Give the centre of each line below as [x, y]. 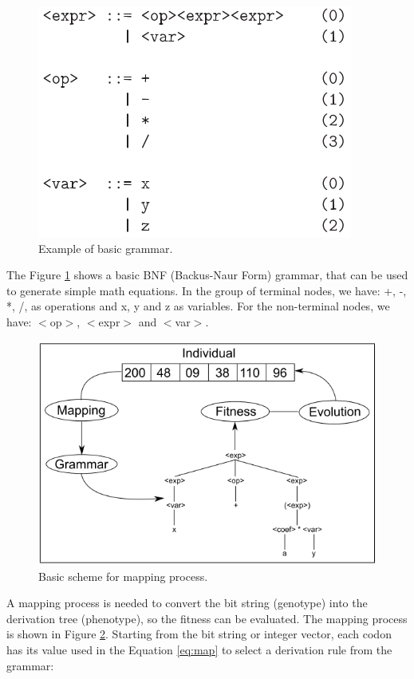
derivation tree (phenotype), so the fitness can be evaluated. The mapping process [207, 618]
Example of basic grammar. [106, 248]
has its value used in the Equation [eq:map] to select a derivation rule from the [199, 650]
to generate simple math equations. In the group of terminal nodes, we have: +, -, [207, 290]
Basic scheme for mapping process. [123, 576]
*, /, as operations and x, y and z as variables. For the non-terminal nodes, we [198, 306]
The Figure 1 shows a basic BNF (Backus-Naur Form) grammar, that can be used [207, 275]
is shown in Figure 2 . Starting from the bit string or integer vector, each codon [199, 634]
